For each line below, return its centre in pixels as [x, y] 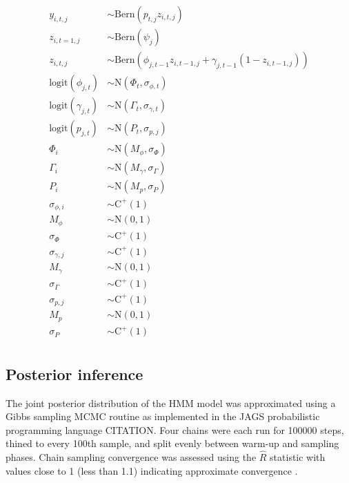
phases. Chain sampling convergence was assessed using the [131, 457]
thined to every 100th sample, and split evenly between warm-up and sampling [172, 443]
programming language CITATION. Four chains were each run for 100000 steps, [175, 429]
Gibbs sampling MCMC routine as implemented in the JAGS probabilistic [163, 416]
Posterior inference [74, 373]
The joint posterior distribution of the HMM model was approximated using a [171, 402]
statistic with [298, 457]
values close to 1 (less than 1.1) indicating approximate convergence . [152, 470]
